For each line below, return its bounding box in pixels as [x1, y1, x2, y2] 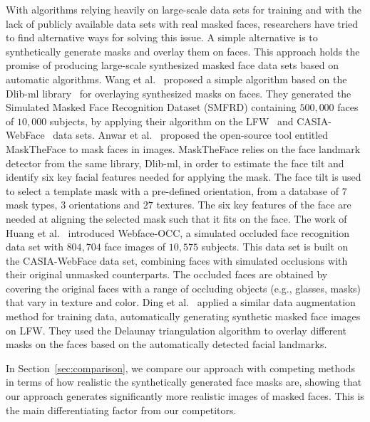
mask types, [6, 197, 58, 212]
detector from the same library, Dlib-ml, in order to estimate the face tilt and [6, 155, 344, 170]
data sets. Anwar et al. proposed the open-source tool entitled [53, 127, 329, 142]
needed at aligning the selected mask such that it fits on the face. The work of [6, 211, 347, 226]
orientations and [68, 197, 140, 212]
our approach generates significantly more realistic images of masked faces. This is [6, 389, 364, 403]
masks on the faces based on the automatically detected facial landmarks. [6, 337, 327, 352]
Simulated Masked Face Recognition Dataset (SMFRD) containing [6, 100, 297, 115]
